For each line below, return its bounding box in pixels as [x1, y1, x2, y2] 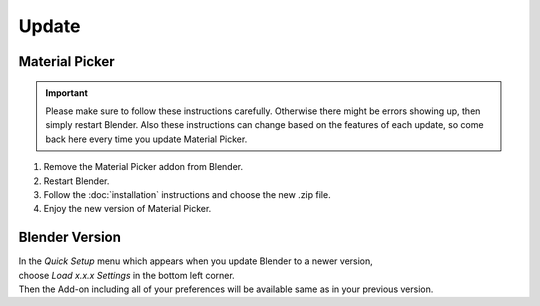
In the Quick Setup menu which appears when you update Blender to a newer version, [18, 255, 374, 267]
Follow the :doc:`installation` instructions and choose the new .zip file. [43, 188, 331, 200]
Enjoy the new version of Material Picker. [43, 203, 212, 215]
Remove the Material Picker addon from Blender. [43, 161, 244, 173]
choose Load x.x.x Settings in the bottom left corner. [18, 269, 235, 281]
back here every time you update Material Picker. [45, 133, 248, 145]
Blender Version [18, 229, 122, 246]
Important [45, 86, 89, 99]
